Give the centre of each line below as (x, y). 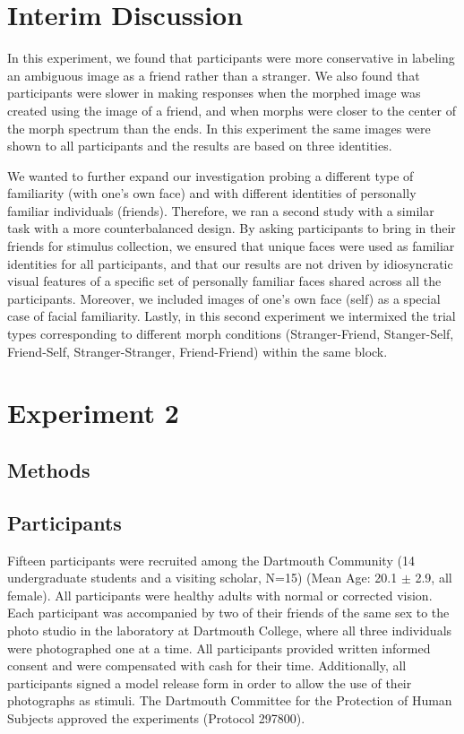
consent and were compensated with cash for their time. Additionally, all (207, 665)
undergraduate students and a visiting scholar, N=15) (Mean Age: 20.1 (202, 578)
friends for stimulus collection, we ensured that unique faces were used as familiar (231, 246)
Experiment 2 (93, 413)
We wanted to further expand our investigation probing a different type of (211, 175)
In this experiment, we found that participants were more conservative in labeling (231, 58)
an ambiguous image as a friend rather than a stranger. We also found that (214, 75)
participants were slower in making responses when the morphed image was (214, 93)
